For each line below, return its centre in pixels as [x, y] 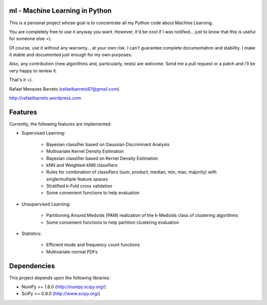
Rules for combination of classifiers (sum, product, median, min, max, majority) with [132, 172]
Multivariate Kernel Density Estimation [85, 152]
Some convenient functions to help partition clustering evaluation [112, 222]
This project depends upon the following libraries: [60, 278]
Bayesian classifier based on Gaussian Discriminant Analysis [108, 144]
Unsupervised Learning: [46, 204]
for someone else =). [30, 39]
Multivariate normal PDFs [72, 252]
